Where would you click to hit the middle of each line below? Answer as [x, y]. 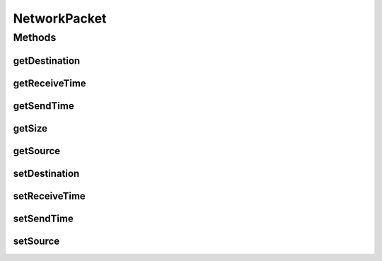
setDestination [46, 173]
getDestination [47, 60]
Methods [35, 37]
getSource [37, 151]
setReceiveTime [50, 196]
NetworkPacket [60, 18]
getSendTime [44, 106]
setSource [36, 241]
